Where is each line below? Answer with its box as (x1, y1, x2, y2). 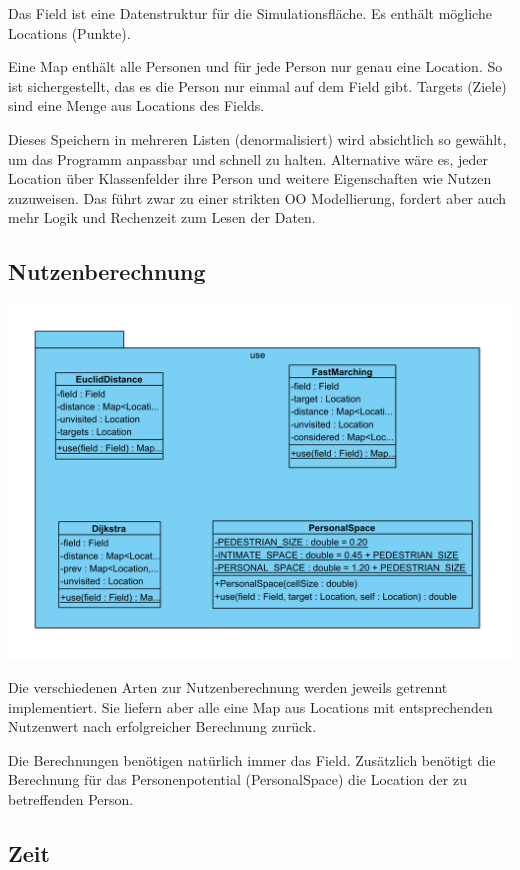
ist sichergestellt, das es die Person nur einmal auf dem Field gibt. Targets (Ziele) (8, 75, 507, 96)
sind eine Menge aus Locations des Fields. (8, 95, 265, 116)
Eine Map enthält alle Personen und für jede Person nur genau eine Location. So (8, 56, 503, 77)
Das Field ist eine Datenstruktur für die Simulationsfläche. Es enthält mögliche (8, 3, 492, 23)
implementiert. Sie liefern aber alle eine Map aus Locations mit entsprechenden (8, 696, 493, 717)
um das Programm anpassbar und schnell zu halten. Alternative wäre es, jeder (8, 148, 488, 169)
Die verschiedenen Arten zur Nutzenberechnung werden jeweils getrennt (8, 677, 448, 698)
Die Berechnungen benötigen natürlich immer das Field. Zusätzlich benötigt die (8, 749, 496, 770)
